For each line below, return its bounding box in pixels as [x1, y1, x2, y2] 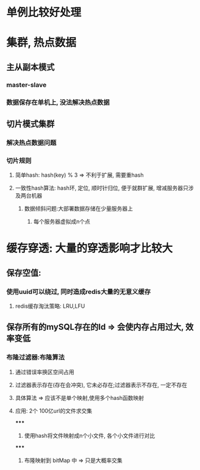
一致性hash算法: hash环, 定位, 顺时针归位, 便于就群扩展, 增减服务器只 [15, 184, 189, 192]
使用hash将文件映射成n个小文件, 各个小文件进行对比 [24, 432, 155, 439]
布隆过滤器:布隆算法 [6, 353, 65, 361]
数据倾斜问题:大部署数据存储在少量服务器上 [24, 205, 133, 212]
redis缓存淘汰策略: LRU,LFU [15, 302, 85, 310]
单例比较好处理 [6, 5, 82, 20]
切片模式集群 [6, 119, 55, 129]
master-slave [6, 80, 47, 89]
